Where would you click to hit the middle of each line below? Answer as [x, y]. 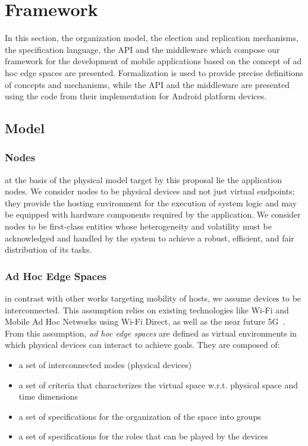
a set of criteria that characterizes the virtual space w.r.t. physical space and [158, 384]
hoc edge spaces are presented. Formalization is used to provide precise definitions [154, 72]
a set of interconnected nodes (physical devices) [105, 365]
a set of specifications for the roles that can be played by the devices [143, 436]
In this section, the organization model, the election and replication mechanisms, [152, 38]
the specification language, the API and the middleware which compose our [142, 49]
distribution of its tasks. [48, 249]
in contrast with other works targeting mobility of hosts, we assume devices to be [153, 298]
